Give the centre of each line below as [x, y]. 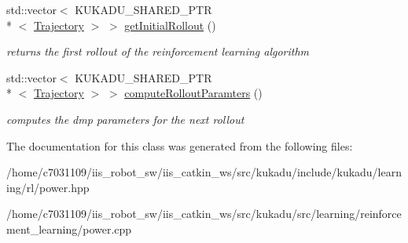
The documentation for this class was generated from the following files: [180, 145]
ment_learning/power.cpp [69, 228]
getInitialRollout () [170, 25]
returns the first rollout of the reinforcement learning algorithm [158, 51]
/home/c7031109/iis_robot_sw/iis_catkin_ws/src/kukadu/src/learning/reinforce [204, 214]
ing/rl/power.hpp [48, 187]
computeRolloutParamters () [193, 93]
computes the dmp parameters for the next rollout [125, 119]
